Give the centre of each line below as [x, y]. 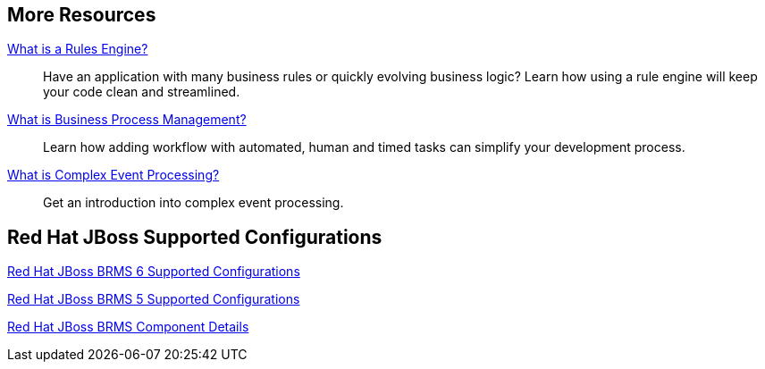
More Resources [82, 15]
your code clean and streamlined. [142, 92]
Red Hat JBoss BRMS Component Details [128, 327]
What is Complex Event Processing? [113, 175]
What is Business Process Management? [127, 120]
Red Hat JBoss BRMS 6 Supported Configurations [154, 272]
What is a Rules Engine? [78, 49]
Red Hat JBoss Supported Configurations [195, 237]
